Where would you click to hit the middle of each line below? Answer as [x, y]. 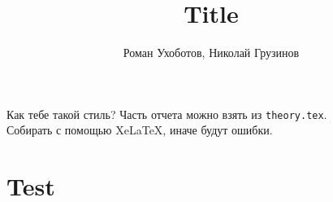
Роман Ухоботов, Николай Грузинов [211, 53]
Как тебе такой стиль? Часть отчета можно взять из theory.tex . [167, 114]
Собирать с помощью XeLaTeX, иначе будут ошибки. [140, 130]
